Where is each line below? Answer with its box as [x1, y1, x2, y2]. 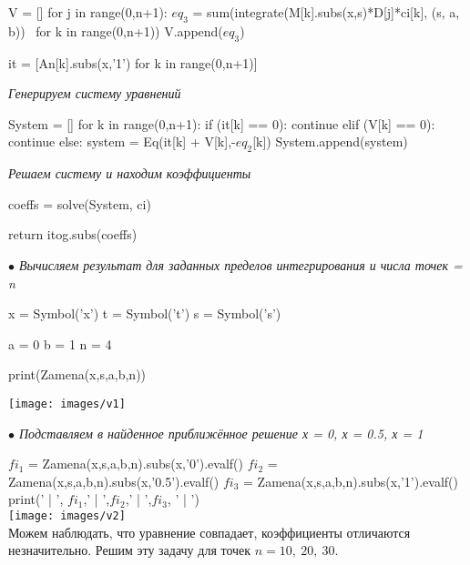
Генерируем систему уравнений [8, 84, 181, 103]
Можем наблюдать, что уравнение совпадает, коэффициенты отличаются [8, 522, 411, 541]
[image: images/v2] [8, 509, 126, 522]
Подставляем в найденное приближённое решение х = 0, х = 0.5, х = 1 [19, 423, 424, 442]
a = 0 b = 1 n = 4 [8, 334, 112, 353]
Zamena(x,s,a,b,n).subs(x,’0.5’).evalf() [8, 471, 220, 490]
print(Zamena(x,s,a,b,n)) [8, 365, 147, 384]
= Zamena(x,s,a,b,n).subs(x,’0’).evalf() [28, 454, 244, 473]
